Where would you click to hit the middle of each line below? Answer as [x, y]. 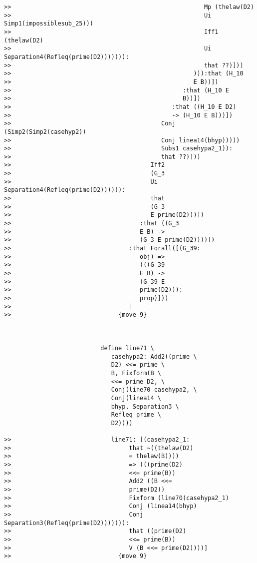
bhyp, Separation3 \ [145, 406]
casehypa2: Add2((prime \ [154, 356]
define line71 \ [127, 348]
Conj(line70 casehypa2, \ [154, 390]
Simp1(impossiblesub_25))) [49, 24]
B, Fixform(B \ [136, 373]
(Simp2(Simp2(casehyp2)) [45, 132]
